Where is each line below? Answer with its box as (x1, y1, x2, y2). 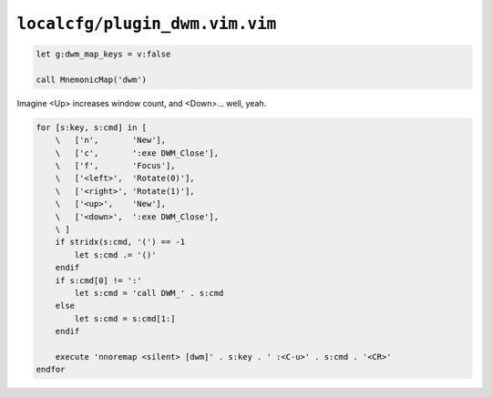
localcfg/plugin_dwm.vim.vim (16, 14, 277, 34)
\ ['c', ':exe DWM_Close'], (55, 148, 219, 158)
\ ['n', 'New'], (55, 135, 167, 146)
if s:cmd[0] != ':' (55, 275, 143, 286)
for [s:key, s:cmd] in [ (36, 122, 148, 132)
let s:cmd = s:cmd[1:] (74, 313, 177, 323)
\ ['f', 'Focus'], (55, 160, 177, 171)
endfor (36, 364, 66, 375)
